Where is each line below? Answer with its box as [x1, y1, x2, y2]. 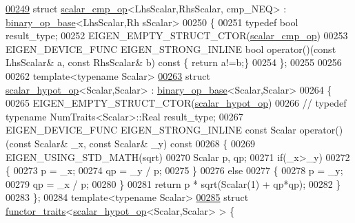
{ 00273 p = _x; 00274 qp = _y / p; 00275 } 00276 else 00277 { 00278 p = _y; [6, 163, 343, 178]
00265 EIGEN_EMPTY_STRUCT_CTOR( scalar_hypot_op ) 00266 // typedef [6, 96, 347, 110]
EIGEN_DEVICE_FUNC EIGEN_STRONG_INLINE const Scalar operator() [6, 123, 343, 137]
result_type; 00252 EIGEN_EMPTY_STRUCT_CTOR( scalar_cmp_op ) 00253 [6, 28, 348, 43]
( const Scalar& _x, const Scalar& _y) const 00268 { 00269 [6, 136, 255, 150]
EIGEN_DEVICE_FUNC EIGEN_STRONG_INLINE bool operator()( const [6, 41, 336, 56]
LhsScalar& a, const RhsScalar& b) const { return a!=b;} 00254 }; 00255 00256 [6, 55, 342, 70]
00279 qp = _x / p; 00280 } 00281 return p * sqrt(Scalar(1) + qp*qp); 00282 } [6, 176, 341, 191]
